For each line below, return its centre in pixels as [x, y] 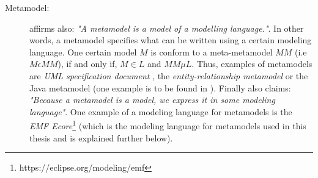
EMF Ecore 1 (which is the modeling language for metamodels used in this [168, 125]
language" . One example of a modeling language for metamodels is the [161, 111]
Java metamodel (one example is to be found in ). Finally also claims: [160, 87]
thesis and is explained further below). [101, 137]
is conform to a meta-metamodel [212, 52]
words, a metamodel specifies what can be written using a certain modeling [171, 40]
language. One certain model [83, 52]
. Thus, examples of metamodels [252, 64]
